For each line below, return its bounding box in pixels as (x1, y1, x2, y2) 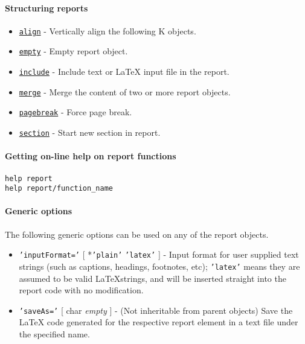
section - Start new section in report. (19, 126, 161, 139)
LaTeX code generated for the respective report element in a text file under (19, 316, 298, 328)
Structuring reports (5, 1, 88, 14)
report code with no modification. (19, 284, 144, 296)
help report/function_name (5, 184, 113, 193)
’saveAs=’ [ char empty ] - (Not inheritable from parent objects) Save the (19, 304, 293, 316)
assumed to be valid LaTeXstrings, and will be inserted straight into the (19, 272, 286, 284)
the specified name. (19, 327, 90, 340)
